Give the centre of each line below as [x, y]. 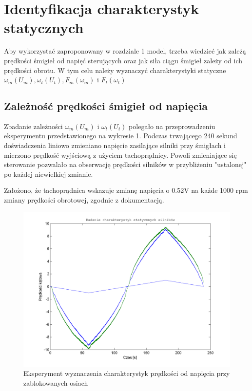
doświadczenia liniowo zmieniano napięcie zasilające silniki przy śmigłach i [115, 145]
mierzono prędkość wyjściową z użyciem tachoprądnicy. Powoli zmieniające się [120, 155]
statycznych [44, 28]
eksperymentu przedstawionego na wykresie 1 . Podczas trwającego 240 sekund [121, 136]
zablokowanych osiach [56, 382]
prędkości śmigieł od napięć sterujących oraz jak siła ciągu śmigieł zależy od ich [123, 60]
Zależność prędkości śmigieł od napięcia [106, 106]
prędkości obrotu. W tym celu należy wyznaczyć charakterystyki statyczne [115, 70]
